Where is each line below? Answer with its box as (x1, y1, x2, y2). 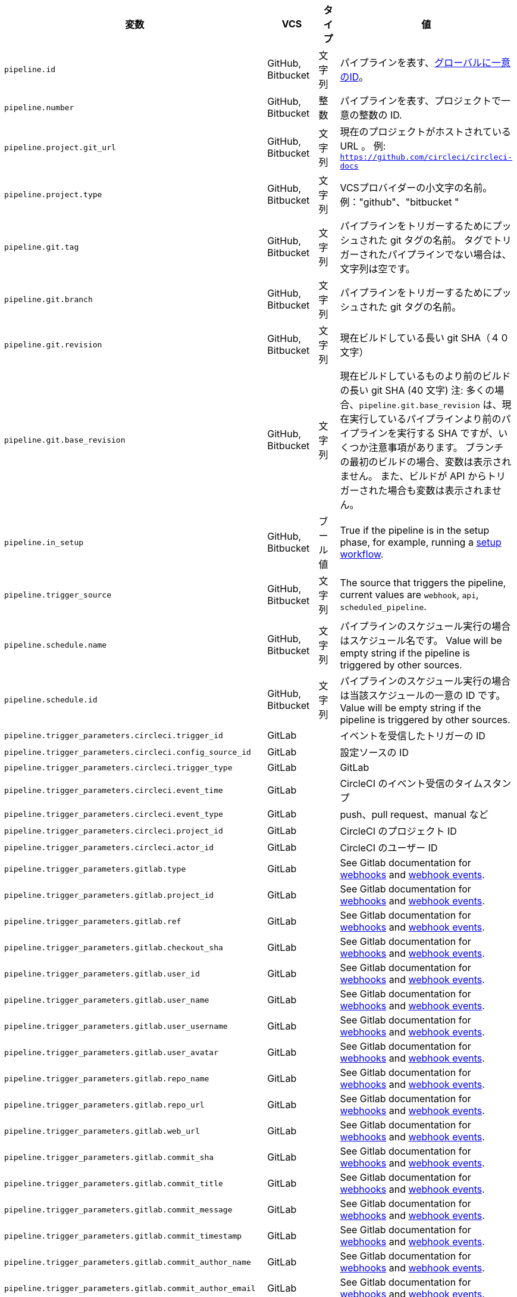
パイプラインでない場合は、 (387, 248, 512, 260)
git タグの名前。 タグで (390, 234, 493, 246)
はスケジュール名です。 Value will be (340, 634, 502, 646)
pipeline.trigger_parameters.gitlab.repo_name (4, 1074, 209, 1083)
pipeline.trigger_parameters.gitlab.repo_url (4, 1100, 205, 1109)
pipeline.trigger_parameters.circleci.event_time (4, 785, 223, 795)
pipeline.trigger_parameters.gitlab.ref (4, 916, 181, 926)
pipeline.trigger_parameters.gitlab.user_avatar (4, 1047, 219, 1057)
